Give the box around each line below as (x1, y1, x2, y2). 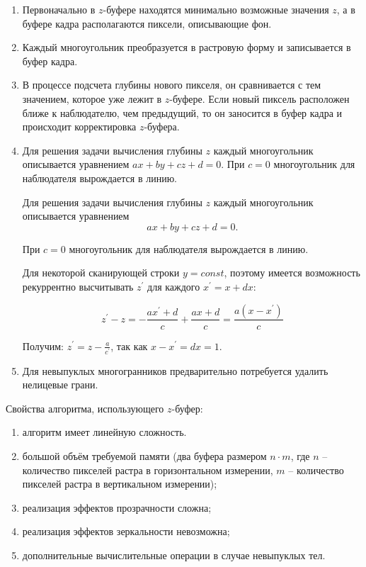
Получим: (22, 338, 64, 353)
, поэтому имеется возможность (224, 265, 360, 280)
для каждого (147, 279, 200, 293)
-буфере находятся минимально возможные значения (103, 2, 329, 16)
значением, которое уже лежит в (22, 91, 162, 106)
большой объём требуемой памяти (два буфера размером (22, 449, 267, 464)
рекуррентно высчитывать (22, 279, 134, 293)
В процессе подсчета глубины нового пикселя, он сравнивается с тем (22, 77, 321, 92)
